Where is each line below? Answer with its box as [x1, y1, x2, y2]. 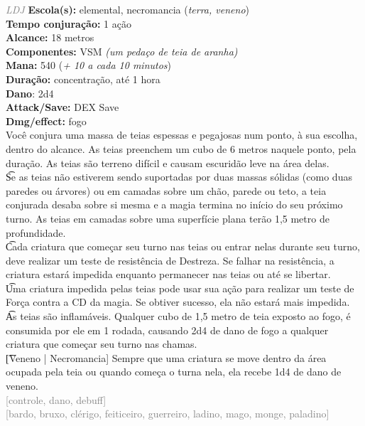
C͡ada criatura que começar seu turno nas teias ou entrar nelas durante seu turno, [6, 239, 360, 254]
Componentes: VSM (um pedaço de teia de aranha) [6, 43, 238, 58]
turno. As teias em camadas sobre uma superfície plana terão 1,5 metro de [6, 211, 329, 225]
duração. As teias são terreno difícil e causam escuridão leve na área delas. [6, 155, 329, 170]
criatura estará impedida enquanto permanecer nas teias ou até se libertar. [6, 267, 331, 282]
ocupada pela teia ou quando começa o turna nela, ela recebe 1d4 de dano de [6, 364, 342, 379]
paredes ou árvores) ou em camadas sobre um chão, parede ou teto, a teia [6, 183, 327, 198]
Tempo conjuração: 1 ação [6, 16, 131, 31]
